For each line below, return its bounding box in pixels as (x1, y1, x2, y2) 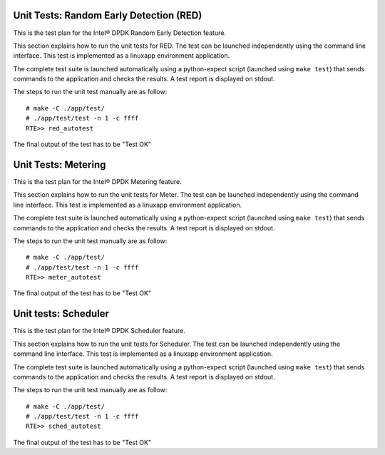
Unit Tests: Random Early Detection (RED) (13, 9, 202, 21)
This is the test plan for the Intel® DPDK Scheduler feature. (13, 327, 185, 335)
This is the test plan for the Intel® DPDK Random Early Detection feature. (13, 29, 227, 37)
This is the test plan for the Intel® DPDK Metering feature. (13, 177, 182, 185)
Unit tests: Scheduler (13, 307, 110, 320)
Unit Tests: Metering (13, 158, 106, 170)
